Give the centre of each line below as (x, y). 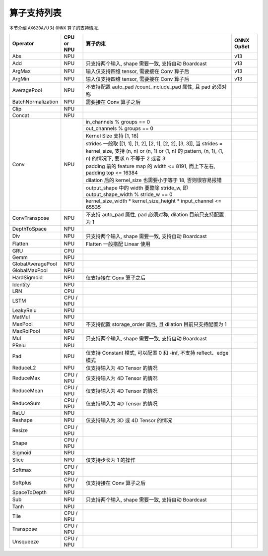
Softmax (22, 470)
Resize (20, 430)
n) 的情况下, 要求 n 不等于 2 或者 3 (126, 158)
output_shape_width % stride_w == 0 (129, 194)
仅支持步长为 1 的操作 (111, 460)
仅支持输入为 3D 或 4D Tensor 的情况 (129, 420)
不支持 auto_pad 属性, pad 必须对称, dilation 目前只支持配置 (155, 214)
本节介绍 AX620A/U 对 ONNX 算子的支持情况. (54, 28)
